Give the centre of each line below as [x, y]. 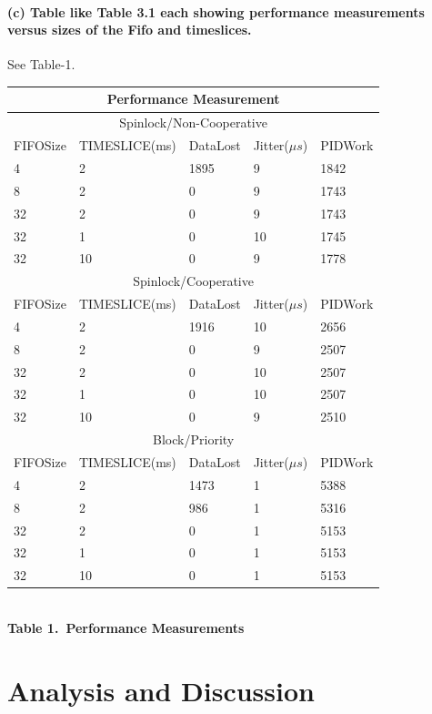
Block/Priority [194, 439]
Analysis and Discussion [161, 690]
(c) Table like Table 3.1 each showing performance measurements [216, 11]
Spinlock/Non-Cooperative [193, 122]
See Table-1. [41, 64]
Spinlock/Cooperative [193, 281]
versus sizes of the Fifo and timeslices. [130, 30]
